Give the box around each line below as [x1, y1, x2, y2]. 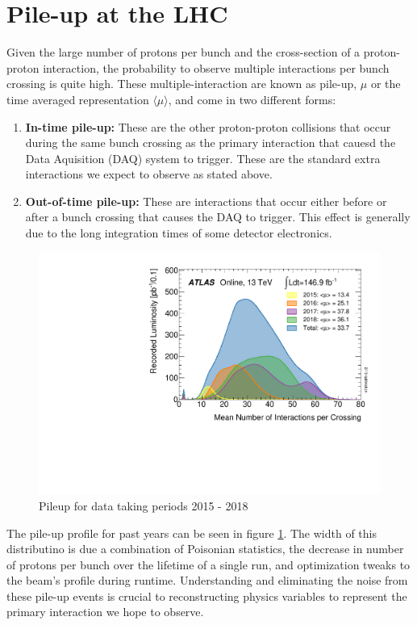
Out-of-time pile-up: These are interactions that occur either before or [25, 192, 387, 209]
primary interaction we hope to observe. [6, 603, 204, 620]
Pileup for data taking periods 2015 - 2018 [39, 497, 248, 514]
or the [370, 75, 401, 92]
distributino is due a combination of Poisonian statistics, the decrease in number [6, 540, 404, 557]
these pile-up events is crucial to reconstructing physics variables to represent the [6, 587, 407, 604]
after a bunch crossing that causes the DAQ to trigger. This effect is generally [25, 208, 411, 225]
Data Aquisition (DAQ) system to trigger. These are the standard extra [25, 149, 381, 166]
